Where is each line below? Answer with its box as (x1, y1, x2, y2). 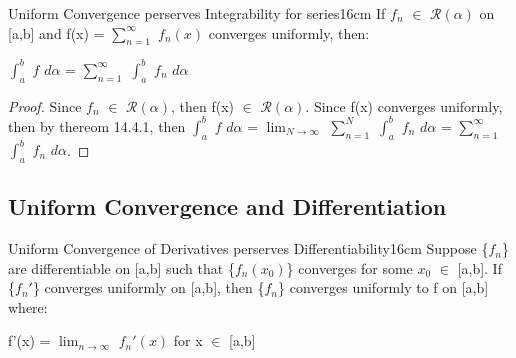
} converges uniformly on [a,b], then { (32, 277, 265, 298)
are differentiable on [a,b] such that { (8, 257, 235, 278)
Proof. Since (8, 95, 82, 116)
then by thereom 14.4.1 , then (8, 115, 186, 136)
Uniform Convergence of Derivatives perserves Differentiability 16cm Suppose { (8, 238, 489, 259)
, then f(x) (170, 95, 234, 116)
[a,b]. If (457, 257, 502, 278)
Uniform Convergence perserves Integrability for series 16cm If (8, 3, 386, 23)
